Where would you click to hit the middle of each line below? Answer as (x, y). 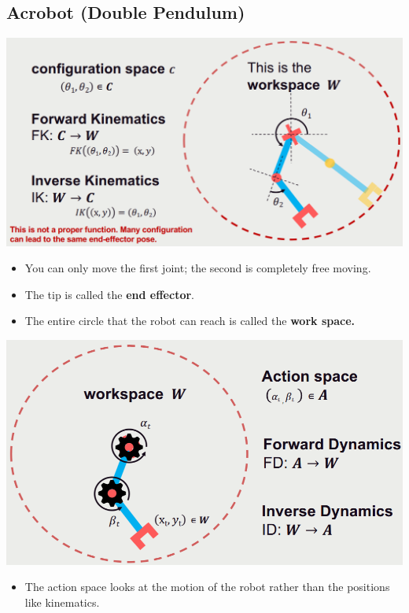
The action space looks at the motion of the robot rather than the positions (207, 587)
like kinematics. (62, 602)
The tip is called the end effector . (109, 294)
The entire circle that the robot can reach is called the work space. (190, 321)
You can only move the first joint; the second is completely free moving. (198, 268)
